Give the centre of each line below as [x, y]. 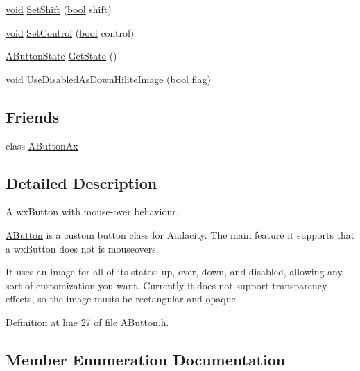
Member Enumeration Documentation [146, 359]
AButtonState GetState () [61, 56]
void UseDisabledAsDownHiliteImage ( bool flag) [108, 79]
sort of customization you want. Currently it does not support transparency [166, 285]
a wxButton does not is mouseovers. [82, 248]
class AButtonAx [42, 145]
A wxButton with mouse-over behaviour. [92, 211]
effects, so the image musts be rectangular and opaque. [122, 299]
